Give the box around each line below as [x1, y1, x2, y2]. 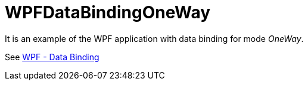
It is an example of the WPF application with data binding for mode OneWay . [5, 33, 304, 44]
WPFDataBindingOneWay [5, 2, 211, 22]
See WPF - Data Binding [5, 51, 99, 62]
